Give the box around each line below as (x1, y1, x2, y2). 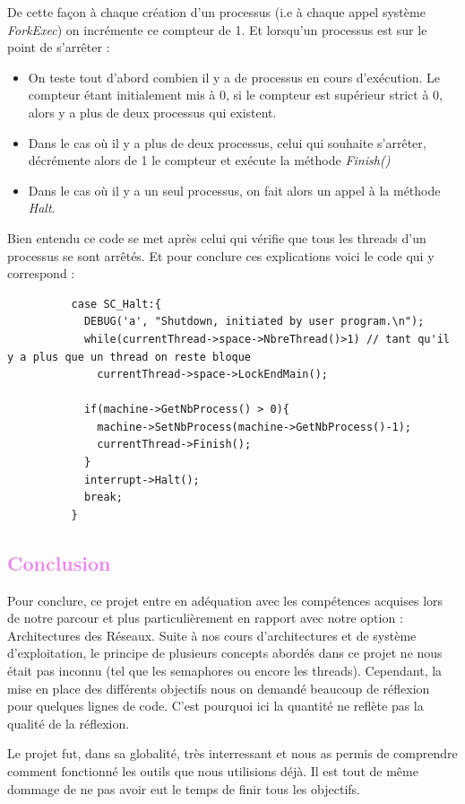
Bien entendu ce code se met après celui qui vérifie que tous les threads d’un (7, 228, 426, 247)
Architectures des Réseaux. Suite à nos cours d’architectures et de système (7, 625, 417, 644)
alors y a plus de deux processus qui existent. (28, 102, 277, 121)
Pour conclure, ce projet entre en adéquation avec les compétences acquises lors (7, 590, 443, 609)
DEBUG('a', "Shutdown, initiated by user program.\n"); (83, 315, 425, 328)
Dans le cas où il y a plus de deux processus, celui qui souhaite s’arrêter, (28, 133, 426, 152)
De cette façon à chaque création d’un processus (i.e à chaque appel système (7, 3, 426, 21)
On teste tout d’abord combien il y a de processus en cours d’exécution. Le (28, 67, 440, 86)
